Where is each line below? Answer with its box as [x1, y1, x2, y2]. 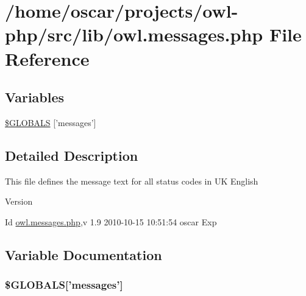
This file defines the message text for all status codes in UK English [5, 174, 258, 187]
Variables [5, 88, 65, 107]
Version [5, 195, 33, 208]
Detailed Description [5, 146, 138, 164]
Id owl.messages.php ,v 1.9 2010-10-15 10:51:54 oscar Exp [5, 215, 217, 228]
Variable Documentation [5, 245, 162, 264]
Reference [5, 46, 90, 71]
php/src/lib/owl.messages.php [5, 22, 263, 47]
